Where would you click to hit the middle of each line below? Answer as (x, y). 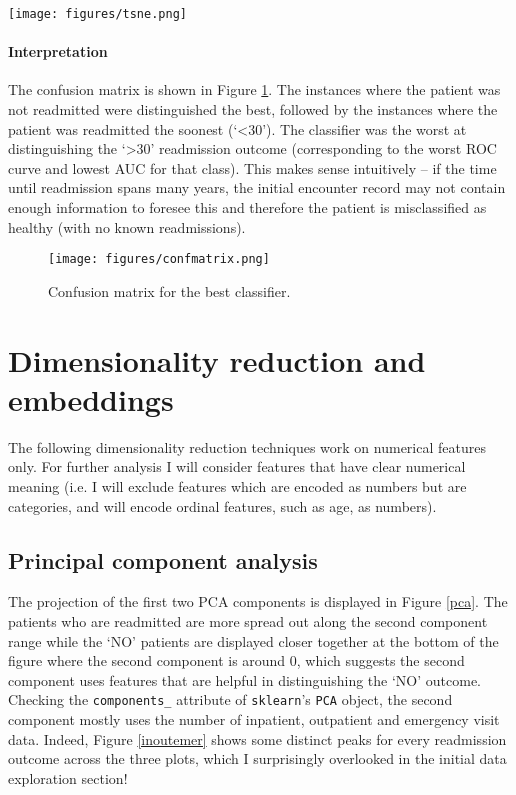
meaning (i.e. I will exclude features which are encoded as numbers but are (237, 485)
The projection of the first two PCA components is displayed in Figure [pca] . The (258, 601)
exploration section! (68, 777)
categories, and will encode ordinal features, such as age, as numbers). (222, 505)
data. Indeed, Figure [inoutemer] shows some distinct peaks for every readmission (257, 738)
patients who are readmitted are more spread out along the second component (248, 620)
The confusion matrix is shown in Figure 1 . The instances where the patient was (254, 89)
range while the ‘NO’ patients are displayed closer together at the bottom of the (253, 640)
